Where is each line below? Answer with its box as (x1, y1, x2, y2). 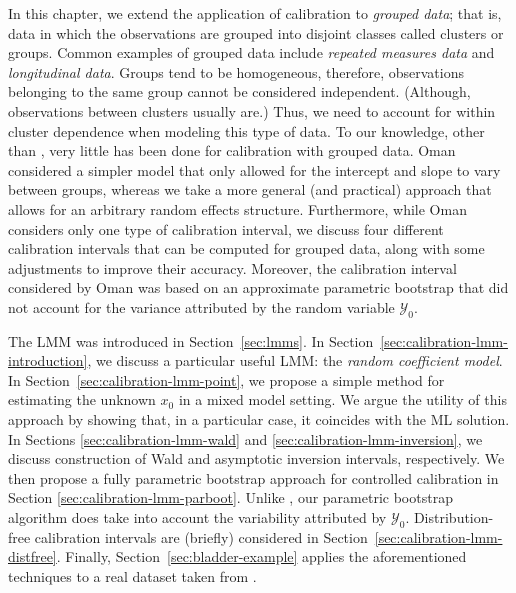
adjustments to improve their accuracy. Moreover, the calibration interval (8, 257, 457, 278)
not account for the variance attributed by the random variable (8, 296, 395, 317)
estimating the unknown (8, 389, 156, 410)
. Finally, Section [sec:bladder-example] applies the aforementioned (56, 546, 467, 567)
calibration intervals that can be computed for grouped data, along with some (8, 238, 485, 259)
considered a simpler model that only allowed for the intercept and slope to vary (8, 159, 501, 180)
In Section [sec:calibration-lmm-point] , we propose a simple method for (8, 369, 445, 390)
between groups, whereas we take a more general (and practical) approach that (8, 179, 492, 200)
